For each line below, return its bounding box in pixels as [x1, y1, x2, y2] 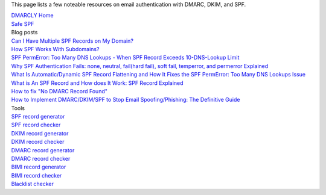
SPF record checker [11, 121, 61, 129]
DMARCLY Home [11, 12, 54, 19]
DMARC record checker [11, 155, 71, 162]
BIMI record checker [11, 172, 62, 179]
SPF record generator [11, 113, 65, 120]
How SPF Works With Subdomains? [11, 45, 100, 52]
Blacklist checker [11, 181, 54, 188]
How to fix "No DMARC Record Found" [11, 87, 108, 94]
